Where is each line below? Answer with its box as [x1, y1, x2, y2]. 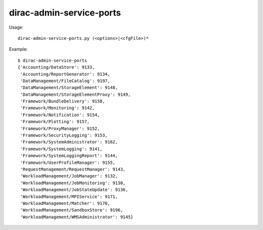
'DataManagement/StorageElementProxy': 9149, [20, 91, 131, 97]
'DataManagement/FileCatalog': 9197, [20, 78, 111, 84]
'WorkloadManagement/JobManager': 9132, [20, 173, 118, 179]
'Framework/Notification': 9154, [20, 112, 100, 118]
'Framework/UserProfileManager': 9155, [20, 159, 115, 165]
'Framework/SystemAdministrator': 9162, [20, 139, 118, 145]
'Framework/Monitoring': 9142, [20, 105, 95, 111]
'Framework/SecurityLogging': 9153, [20, 133, 108, 138]
